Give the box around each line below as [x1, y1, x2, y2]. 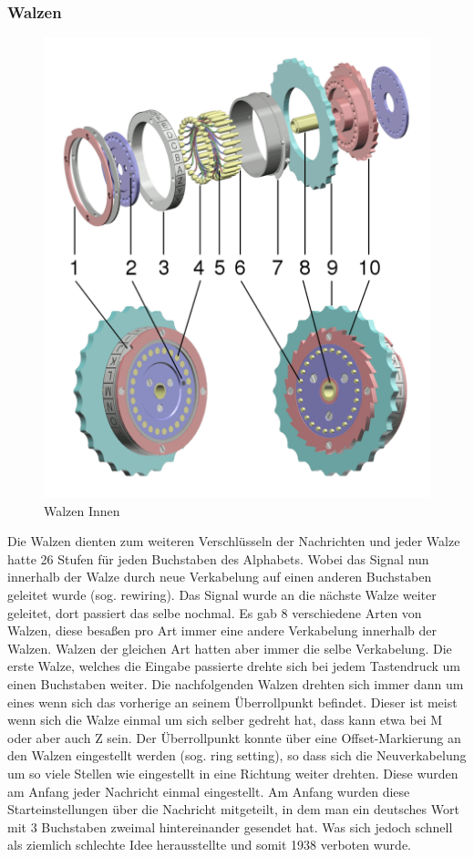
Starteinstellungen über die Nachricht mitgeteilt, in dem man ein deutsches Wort [7, 800, 459, 819]
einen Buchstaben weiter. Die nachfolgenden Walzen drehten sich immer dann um [7, 675, 464, 693]
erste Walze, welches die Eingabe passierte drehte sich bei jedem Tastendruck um [7, 656, 460, 676]
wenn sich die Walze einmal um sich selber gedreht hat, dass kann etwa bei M [7, 710, 443, 729]
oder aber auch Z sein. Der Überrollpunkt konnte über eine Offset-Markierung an [7, 728, 461, 747]
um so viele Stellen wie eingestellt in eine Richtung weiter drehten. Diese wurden [7, 763, 459, 782]
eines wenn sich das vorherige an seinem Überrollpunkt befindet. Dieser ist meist [7, 692, 458, 711]
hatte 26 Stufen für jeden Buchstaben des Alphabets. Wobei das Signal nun [7, 549, 429, 568]
